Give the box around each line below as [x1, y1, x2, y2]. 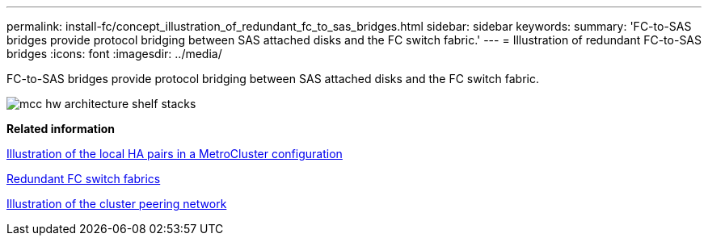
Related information [6, 122, 116, 136]
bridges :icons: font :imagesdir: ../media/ [6, 47, 222, 60]
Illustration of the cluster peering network [6, 197, 227, 211]
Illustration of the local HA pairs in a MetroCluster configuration [6, 147, 343, 161]
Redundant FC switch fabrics [6, 172, 161, 186]
